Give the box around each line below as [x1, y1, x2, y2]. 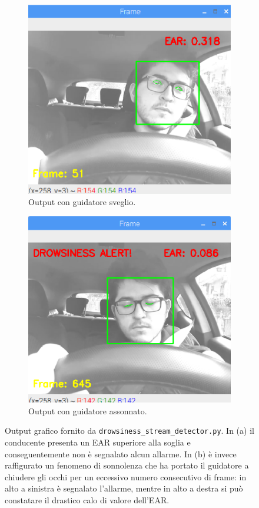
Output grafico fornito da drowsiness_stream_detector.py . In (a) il [5, 424, 254, 437]
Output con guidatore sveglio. [28, 196, 136, 208]
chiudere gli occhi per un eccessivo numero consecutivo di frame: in [5, 470, 247, 483]
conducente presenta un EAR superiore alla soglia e [5, 436, 191, 448]
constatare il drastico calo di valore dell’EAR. [5, 494, 170, 506]
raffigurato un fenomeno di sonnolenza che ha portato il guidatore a [5, 459, 249, 471]
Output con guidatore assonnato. [28, 404, 147, 417]
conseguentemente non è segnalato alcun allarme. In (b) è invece [5, 447, 237, 460]
